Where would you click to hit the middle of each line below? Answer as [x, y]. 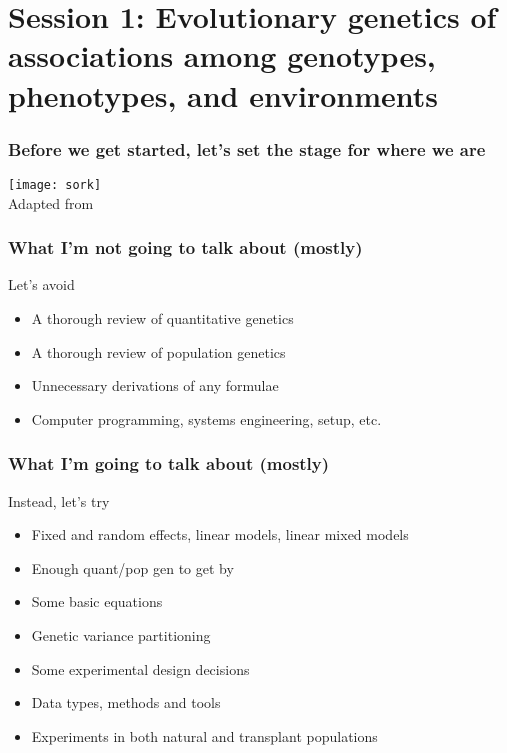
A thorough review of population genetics [158, 351]
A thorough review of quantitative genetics [162, 318]
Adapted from [51, 202]
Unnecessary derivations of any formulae [155, 385]
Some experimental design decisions [140, 668]
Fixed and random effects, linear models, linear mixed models [220, 534]
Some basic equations [97, 601]
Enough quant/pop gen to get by [132, 567]
